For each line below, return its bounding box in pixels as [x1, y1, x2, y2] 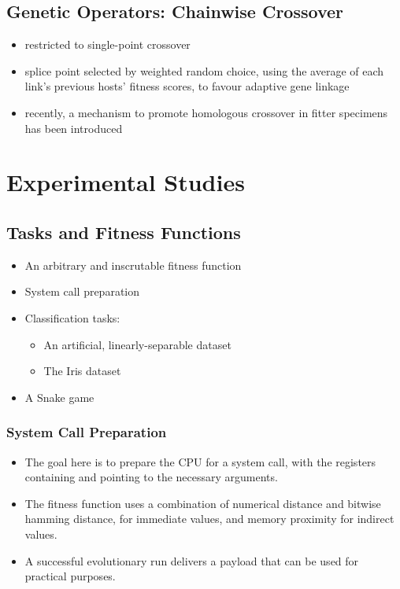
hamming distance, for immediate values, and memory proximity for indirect [24, 510, 394, 527]
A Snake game [24, 388, 94, 405]
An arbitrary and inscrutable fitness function [24, 256, 242, 273]
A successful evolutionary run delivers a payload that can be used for [24, 552, 359, 569]
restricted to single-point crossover [24, 36, 191, 53]
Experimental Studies [6, 166, 245, 198]
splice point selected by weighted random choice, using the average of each [24, 62, 384, 79]
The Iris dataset [43, 363, 121, 379]
